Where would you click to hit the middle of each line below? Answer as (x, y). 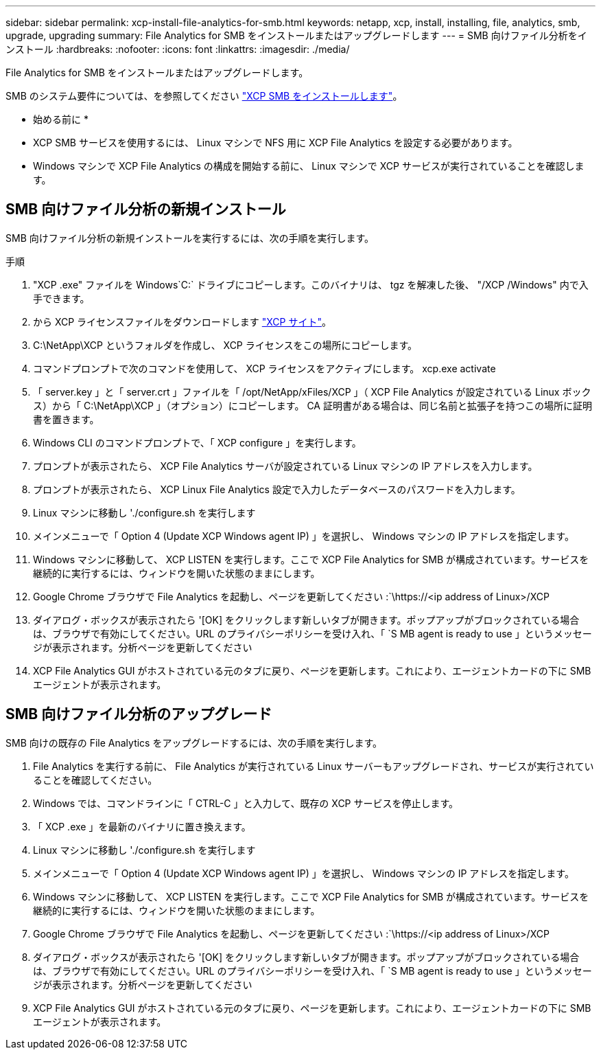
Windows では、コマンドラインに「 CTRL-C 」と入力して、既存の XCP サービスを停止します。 (246, 803)
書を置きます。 (66, 419)
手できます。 (61, 298)
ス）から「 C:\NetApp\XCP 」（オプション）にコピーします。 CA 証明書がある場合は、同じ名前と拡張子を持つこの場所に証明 (313, 405)
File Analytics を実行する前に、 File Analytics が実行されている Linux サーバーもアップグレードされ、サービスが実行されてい (314, 766)
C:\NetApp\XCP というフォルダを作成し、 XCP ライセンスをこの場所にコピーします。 (225, 345)
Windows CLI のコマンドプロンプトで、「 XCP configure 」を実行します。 (197, 442)
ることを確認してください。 (95, 780)
